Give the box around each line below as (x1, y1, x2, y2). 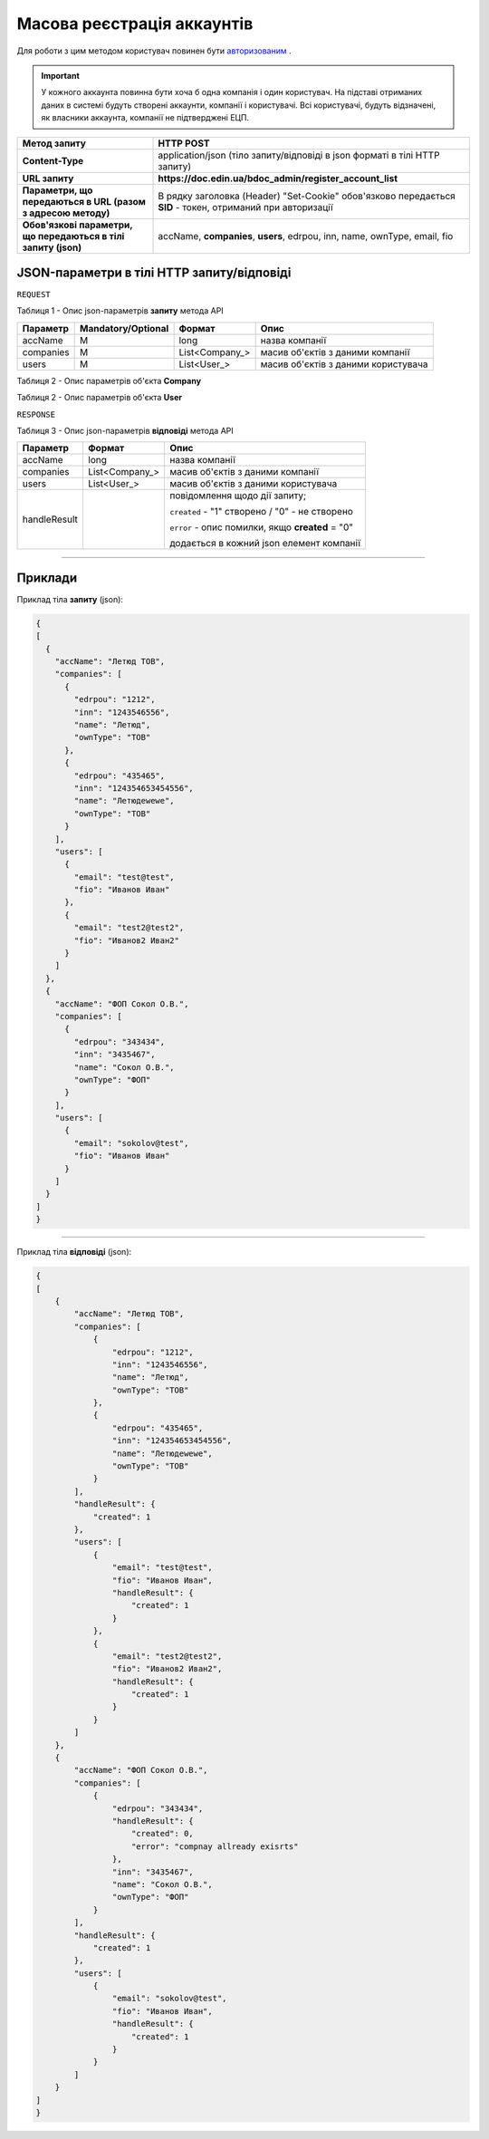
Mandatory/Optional (80, 322, 169, 334)
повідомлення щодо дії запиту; (169, 489, 307, 502)
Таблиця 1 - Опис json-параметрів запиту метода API (16, 305, 224, 316)
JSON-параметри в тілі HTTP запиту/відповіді (16, 265, 292, 280)
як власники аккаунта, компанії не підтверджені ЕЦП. (41, 112, 249, 123)
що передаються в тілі (22, 229, 125, 242)
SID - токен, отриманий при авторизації (158, 200, 334, 213)
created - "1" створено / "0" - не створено (169, 506, 353, 518)
